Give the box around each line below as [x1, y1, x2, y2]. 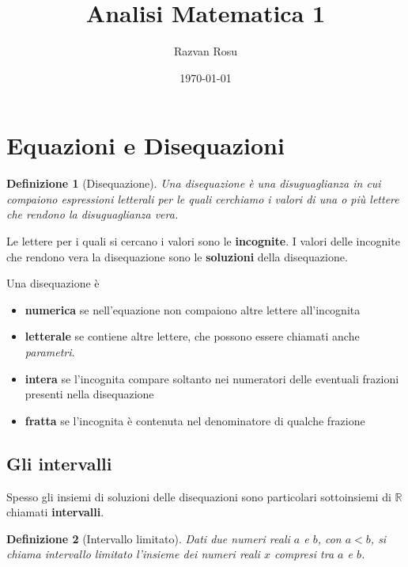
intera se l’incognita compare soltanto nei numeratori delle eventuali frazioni [25, 370, 399, 386]
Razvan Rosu [173, 43, 238, 59]
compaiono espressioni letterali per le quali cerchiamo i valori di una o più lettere [6, 190, 399, 207]
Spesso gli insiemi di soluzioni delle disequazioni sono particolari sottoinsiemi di [6, 488, 391, 504]
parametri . [25, 344, 75, 360]
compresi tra [274, 546, 334, 562]
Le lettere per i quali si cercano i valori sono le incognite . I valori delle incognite [6, 233, 400, 249]
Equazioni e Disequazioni [6, 129, 285, 162]
